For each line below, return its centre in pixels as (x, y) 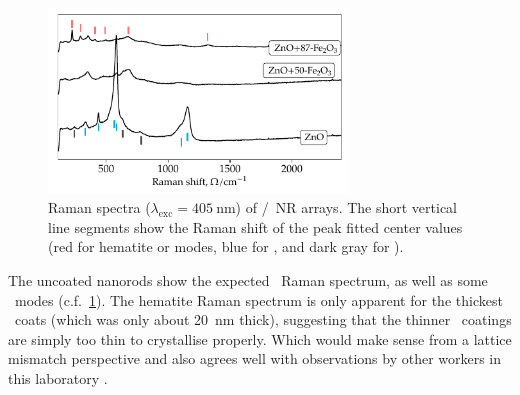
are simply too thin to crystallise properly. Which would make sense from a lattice (260, 338)
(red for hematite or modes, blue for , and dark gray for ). (226, 246)
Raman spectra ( (99, 207)
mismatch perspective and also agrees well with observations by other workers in (255, 358)
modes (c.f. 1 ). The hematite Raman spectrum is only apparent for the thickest (258, 299)
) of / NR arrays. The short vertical (346, 207)
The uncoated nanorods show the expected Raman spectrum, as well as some (248, 279)
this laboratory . (58, 377)
